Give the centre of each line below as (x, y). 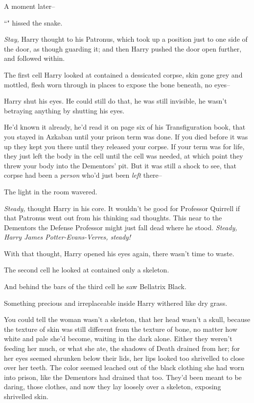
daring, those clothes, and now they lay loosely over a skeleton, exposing (113, 387)
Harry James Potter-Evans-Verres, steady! (68, 237)
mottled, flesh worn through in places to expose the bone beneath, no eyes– (117, 84)
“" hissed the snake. (33, 22)
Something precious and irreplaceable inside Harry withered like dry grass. (116, 303)
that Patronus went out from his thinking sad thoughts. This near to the (113, 218)
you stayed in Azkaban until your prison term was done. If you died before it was (126, 136)
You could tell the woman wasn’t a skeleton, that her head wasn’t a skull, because (127, 319)
